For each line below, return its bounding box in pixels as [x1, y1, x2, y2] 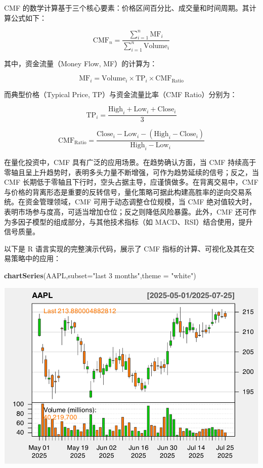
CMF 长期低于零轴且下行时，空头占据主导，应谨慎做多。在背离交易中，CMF [4, 177, 258, 187]
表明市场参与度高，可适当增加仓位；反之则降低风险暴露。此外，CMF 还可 [4, 206, 249, 217]
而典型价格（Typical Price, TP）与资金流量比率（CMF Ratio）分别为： [4, 89, 237, 99]
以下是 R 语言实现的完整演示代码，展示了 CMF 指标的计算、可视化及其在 [4, 243, 248, 253]
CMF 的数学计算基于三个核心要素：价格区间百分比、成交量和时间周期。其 [4, 3, 249, 13]
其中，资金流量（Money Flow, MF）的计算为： [4, 58, 157, 68]
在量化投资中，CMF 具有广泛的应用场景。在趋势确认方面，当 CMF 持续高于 [4, 156, 256, 167]
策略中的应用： [11, 253, 61, 264]
